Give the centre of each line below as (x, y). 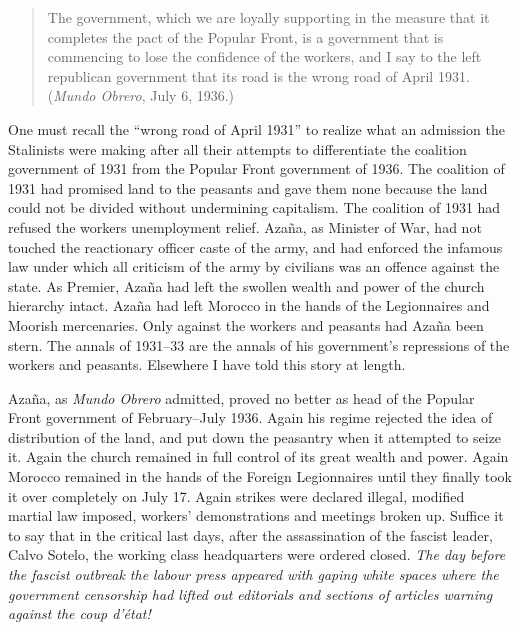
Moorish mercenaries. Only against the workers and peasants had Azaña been (246, 324)
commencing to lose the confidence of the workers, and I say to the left (264, 56)
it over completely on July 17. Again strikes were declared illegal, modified (236, 495)
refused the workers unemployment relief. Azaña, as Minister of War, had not (245, 226)
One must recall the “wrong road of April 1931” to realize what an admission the (257, 128)
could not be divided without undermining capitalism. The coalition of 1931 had (254, 207)
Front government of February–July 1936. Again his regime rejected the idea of (250, 417)
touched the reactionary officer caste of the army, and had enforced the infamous (255, 246)
